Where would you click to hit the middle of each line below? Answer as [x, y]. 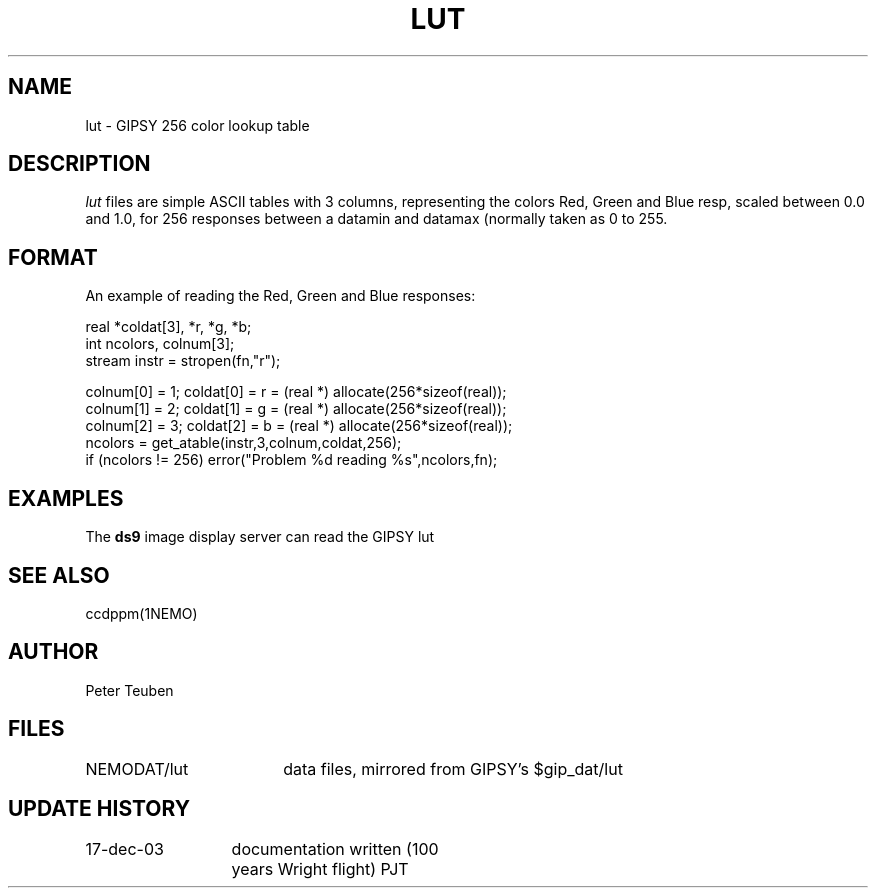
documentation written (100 [335, 848]
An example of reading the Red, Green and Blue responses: [280, 296]
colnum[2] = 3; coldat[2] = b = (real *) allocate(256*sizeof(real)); [299, 426]
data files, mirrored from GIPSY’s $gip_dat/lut [453, 768]
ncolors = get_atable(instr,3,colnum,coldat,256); [243, 443]
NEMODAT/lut [137, 768]
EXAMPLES [66, 498]
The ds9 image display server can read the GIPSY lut [260, 537]
